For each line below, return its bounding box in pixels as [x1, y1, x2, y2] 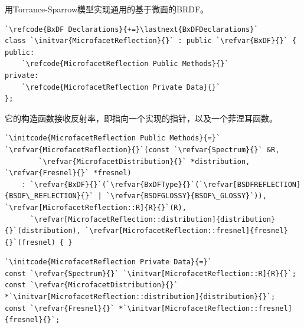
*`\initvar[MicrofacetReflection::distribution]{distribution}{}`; [5, 293, 276, 301]
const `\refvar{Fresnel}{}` [5, 304, 115, 313]
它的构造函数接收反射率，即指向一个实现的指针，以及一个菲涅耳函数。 [5, 111, 277, 124]
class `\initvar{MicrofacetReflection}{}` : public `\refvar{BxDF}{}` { [5, 37, 296, 45]
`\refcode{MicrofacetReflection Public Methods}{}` [21, 60, 229, 68]
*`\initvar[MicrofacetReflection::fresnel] [119, 304, 292, 313]
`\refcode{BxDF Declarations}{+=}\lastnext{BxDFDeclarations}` [5, 25, 259, 34]
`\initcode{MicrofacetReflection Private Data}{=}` [5, 258, 212, 267]
